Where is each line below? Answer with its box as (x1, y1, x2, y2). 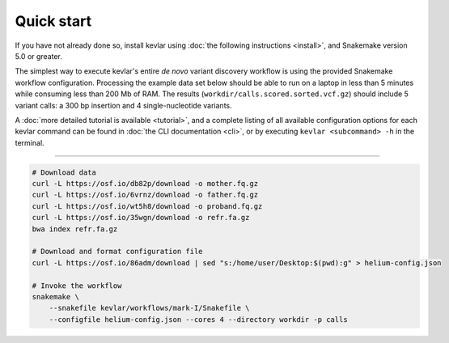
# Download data (32, 167, 97, 177)
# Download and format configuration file (32, 247, 203, 256)
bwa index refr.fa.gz (32, 224, 118, 234)
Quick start (15, 12, 92, 30)
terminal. (15, 138, 44, 147)
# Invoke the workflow (32, 281, 122, 290)
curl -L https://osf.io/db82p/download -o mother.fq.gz (32, 179, 259, 188)
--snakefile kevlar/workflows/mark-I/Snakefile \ (49, 303, 250, 313)
